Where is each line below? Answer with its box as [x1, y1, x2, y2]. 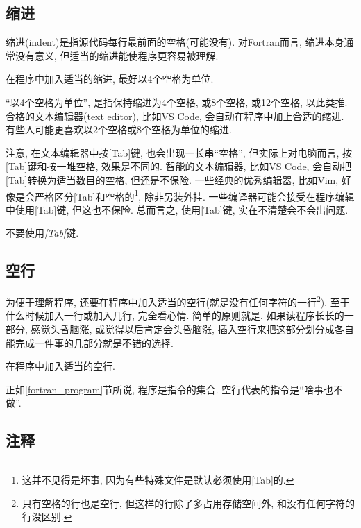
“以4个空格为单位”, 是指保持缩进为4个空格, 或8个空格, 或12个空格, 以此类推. [6, 94, 348, 109]
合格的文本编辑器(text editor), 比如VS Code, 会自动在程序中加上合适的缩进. [6, 108, 344, 123]
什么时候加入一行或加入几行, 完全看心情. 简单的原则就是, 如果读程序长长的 [6, 308, 344, 323]
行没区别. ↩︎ [22, 509, 72, 524]
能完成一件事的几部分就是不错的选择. [6, 335, 174, 350]
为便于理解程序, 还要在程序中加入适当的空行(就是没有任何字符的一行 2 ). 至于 [6, 293, 350, 309]
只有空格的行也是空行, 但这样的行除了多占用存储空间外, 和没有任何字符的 [22, 495, 355, 510]
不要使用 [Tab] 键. [6, 225, 79, 240]
